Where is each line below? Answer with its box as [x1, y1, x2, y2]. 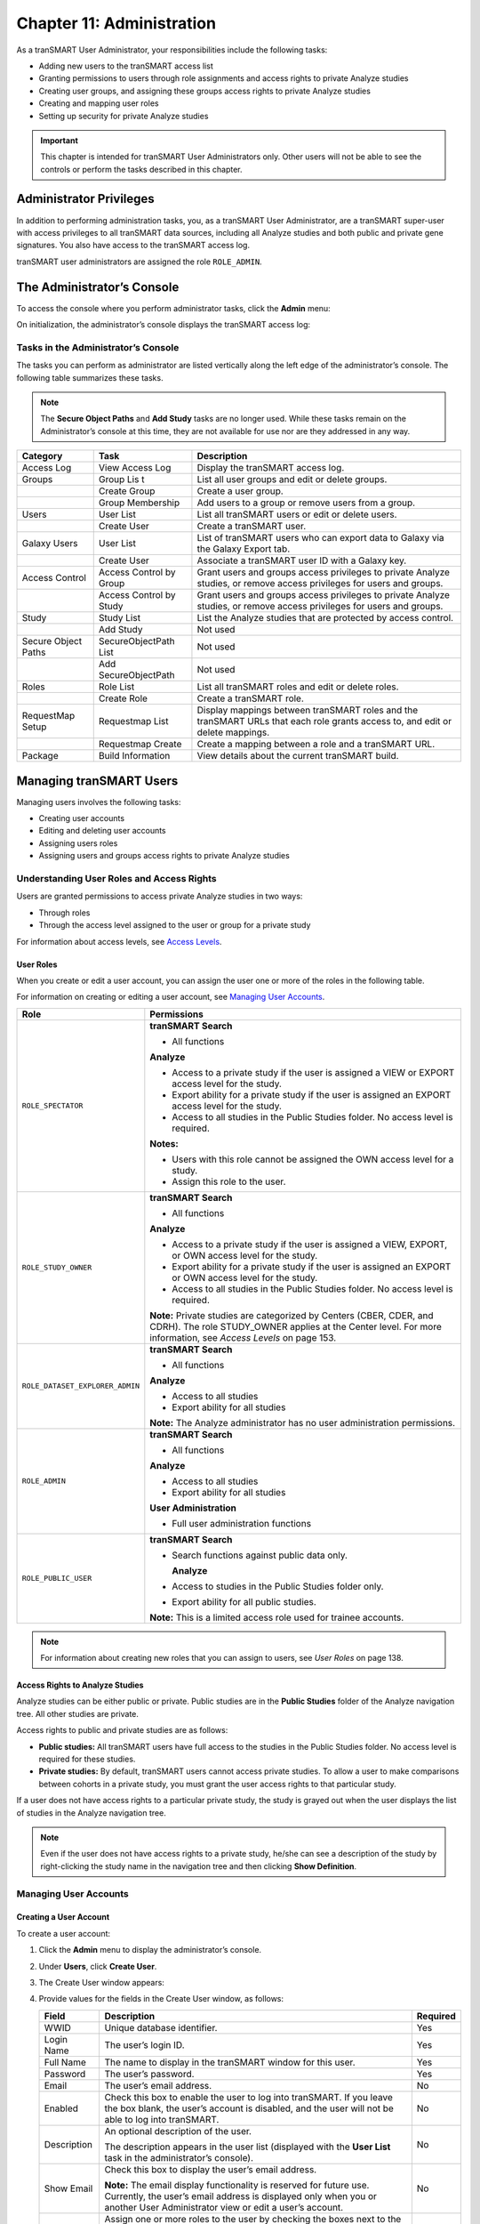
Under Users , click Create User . [38, 1961, 157, 1971]
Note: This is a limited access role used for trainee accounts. [149, 1611, 404, 1624]
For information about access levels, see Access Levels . [16, 936, 222, 947]
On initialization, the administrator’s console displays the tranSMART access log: [16, 319, 311, 330]
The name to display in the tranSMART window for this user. [104, 2056, 356, 2068]
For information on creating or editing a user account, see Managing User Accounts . [16, 992, 325, 1003]
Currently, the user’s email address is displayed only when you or [104, 2189, 378, 2202]
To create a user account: [16, 1928, 111, 1938]
